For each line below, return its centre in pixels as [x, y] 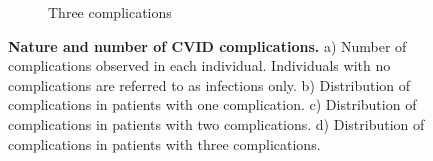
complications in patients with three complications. [164, 143]
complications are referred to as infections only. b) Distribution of [209, 84]
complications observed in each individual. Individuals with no [199, 65]
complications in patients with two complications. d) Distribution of [216, 123]
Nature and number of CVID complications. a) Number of [207, 45]
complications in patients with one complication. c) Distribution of [212, 104]
